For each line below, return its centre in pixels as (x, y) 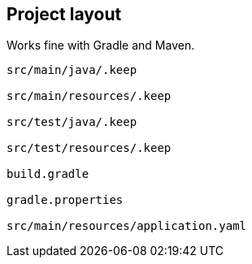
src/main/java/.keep (72, 70)
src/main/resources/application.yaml (127, 226)
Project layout (64, 14)
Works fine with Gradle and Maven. (101, 45)
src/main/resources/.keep (89, 96)
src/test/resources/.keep (89, 148)
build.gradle (48, 174)
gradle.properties (65, 200)
